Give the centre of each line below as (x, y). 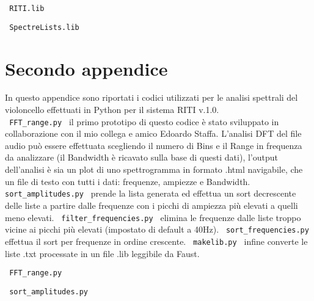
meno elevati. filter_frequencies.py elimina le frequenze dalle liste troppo (153, 217)
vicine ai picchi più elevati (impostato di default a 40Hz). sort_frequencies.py (157, 229)
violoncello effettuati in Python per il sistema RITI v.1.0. (112, 110)
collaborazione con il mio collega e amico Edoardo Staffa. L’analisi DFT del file (153, 133)
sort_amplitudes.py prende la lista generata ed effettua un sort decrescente (151, 193)
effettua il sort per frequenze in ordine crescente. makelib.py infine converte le (156, 241)
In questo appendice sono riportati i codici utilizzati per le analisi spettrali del (152, 97)
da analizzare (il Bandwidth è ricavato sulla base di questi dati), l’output (141, 157)
